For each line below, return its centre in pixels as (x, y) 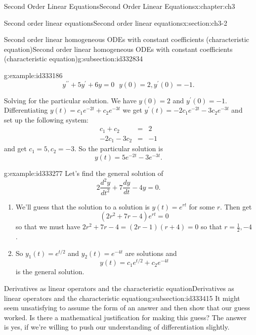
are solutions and (151, 253)
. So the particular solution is (119, 148)
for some (202, 206)
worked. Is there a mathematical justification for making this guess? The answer (125, 317)
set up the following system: (46, 119)
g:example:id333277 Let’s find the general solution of (84, 173)
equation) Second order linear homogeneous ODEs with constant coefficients (118, 49)
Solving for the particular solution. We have (70, 100)
